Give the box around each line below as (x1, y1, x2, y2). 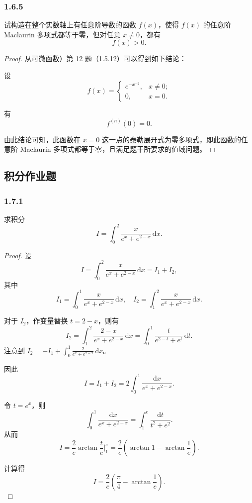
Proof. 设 (4, 250, 32, 260)
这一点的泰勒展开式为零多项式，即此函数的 (102, 134, 242, 144)
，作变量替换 (26, 315, 68, 326)
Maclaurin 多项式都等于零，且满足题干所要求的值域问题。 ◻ (20, 144, 216, 154)
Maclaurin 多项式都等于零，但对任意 (4, 29, 121, 39)
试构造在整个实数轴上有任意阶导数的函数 (4, 19, 136, 30)
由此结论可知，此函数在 (4, 134, 81, 144)
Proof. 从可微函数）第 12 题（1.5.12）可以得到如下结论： (4, 53, 186, 64)
